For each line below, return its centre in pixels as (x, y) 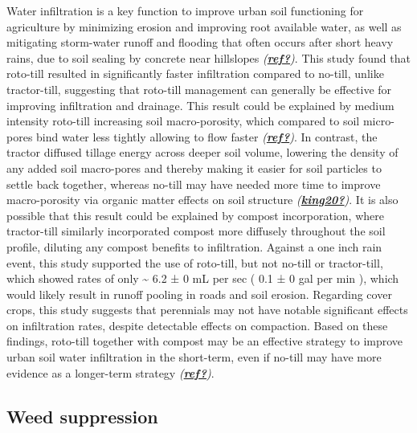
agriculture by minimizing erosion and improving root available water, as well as (204, 26)
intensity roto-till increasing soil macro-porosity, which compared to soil (183, 121)
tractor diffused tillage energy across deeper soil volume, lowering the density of (202, 152)
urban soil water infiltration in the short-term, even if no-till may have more (194, 357)
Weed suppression (82, 416)
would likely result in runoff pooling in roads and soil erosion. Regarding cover (199, 294)
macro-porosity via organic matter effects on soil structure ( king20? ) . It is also (202, 200)
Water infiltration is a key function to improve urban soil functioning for (185, 10)
